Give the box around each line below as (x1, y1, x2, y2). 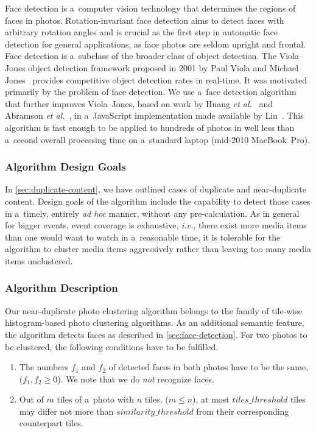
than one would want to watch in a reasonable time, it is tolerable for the (5, 230, 281, 243)
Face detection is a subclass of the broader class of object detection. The (5, 49, 276, 62)
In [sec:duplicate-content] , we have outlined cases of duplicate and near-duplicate (5, 183, 306, 195)
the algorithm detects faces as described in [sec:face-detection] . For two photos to (5, 328, 307, 340)
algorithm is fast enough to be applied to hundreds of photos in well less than (5, 121, 295, 133)
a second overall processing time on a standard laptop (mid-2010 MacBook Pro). (5, 133, 310, 146)
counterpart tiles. (19, 417, 83, 429)
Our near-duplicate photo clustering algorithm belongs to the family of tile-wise (5, 304, 303, 317)
